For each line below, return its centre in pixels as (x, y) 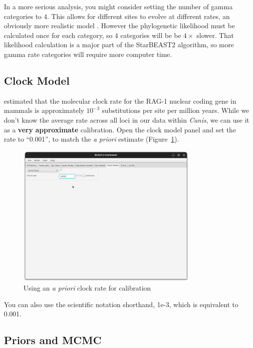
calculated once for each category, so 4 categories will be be (93, 35)
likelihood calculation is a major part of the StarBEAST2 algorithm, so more (119, 45)
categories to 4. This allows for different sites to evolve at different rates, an (117, 16)
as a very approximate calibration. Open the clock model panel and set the (120, 129)
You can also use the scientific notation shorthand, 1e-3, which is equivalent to (121, 304)
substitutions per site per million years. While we (175, 110)
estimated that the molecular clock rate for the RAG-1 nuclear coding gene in (120, 101)
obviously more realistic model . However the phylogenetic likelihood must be (119, 26)
